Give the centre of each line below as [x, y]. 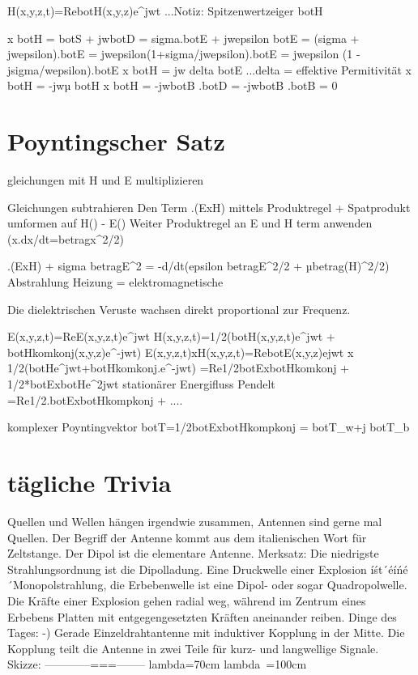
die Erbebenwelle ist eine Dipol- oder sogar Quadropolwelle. [258, 585]
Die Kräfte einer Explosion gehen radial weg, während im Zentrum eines [187, 600]
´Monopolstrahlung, [57, 585]
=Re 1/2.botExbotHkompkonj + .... [95, 399]
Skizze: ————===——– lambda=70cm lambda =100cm [157, 664]
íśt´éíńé [389, 569]
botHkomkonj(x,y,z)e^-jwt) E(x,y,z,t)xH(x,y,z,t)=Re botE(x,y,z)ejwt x [181, 352]
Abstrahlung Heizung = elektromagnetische [115, 282]
